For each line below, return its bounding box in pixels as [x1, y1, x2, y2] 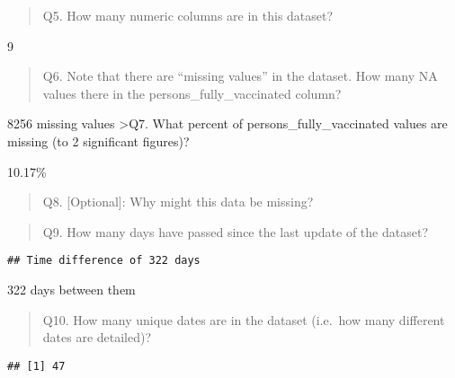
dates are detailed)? [42, 328, 152, 347]
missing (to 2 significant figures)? [7, 131, 190, 150]
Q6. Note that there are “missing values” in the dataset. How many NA [42, 66, 438, 85]
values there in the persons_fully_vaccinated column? [42, 84, 342, 102]
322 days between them [7, 280, 136, 298]
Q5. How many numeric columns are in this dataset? [42, 6, 334, 24]
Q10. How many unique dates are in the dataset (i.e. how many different [42, 310, 445, 329]
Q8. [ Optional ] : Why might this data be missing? [42, 192, 314, 211]
